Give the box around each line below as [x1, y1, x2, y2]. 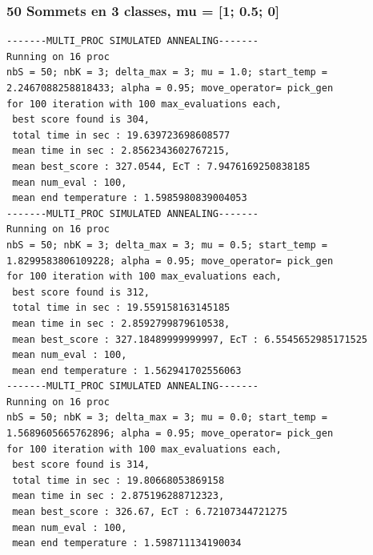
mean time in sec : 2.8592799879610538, [12, 317, 231, 329]
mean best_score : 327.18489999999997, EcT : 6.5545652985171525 [12, 333, 368, 345]
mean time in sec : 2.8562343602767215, [12, 145, 231, 157]
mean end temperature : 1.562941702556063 [12, 364, 242, 376]
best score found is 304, [12, 114, 150, 126]
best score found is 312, [12, 286, 150, 298]
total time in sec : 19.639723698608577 [12, 129, 231, 141]
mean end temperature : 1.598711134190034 [12, 537, 242, 549]
